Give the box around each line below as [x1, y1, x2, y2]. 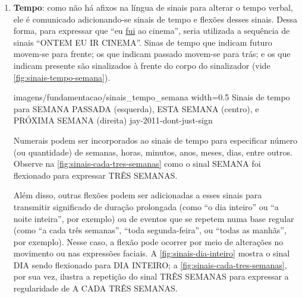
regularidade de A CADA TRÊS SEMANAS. [13, 282, 178, 294]
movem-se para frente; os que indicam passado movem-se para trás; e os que [13, 47, 291, 60]
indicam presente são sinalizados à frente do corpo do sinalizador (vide [13, 59, 270, 71]
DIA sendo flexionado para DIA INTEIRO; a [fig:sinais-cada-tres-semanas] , [13, 258, 287, 271]
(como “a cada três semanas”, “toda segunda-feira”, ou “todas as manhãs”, [13, 224, 287, 236]
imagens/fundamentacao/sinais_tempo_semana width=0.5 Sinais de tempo [13, 91, 290, 103]
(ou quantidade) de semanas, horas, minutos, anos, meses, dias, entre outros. [13, 145, 292, 158]
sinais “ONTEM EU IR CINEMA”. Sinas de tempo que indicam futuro [13, 36, 272, 48]
